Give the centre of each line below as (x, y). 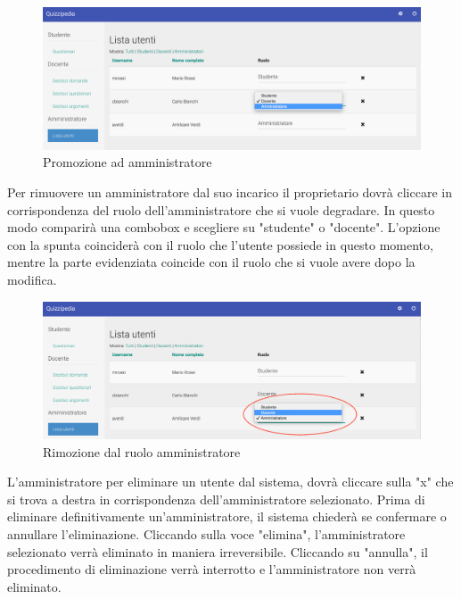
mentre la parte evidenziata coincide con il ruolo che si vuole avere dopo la (211, 262)
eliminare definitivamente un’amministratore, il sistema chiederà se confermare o (227, 516)
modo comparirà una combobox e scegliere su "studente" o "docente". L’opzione (224, 227)
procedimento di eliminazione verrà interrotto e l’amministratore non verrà (212, 569)
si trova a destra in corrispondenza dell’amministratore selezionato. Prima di (216, 499)
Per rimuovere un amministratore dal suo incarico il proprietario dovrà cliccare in (230, 192)
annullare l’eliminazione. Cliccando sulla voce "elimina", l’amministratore (206, 533)
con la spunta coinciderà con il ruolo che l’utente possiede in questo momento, (220, 244)
